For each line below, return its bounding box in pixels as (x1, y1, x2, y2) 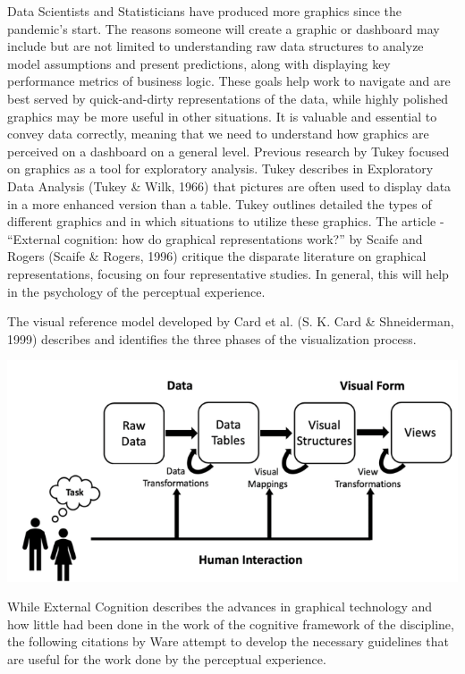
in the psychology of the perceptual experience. (7, 282, 266, 300)
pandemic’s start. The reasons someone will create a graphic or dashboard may (7, 19, 440, 38)
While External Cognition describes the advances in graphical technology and (7, 597, 433, 616)
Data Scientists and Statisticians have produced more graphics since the (7, 2, 402, 20)
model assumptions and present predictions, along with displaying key (7, 54, 391, 72)
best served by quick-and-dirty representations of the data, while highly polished (7, 88, 448, 107)
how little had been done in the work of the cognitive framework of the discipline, (7, 614, 454, 633)
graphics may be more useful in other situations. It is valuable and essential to (7, 106, 437, 125)
